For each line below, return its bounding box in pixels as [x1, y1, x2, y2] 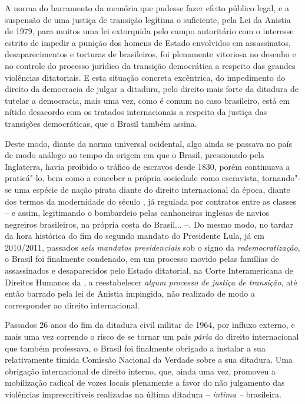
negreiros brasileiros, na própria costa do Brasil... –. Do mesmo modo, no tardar [5, 218, 294, 230]
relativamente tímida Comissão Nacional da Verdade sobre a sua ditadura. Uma [5, 353, 293, 366]
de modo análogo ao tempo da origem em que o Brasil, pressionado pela [5, 149, 265, 161]
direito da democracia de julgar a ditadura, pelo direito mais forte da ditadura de [5, 83, 299, 95]
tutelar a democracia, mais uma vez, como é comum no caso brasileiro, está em [5, 94, 290, 106]
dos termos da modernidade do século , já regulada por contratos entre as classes [5, 195, 297, 207]
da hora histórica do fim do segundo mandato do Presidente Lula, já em [5, 229, 264, 242]
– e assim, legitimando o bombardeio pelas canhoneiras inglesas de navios [5, 206, 269, 219]
